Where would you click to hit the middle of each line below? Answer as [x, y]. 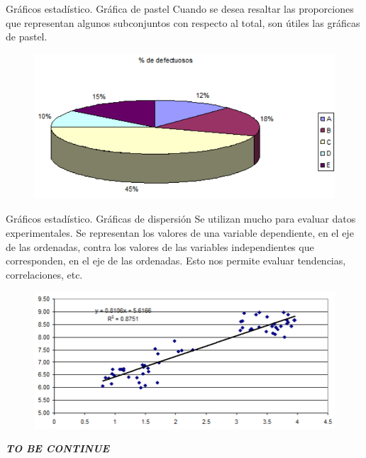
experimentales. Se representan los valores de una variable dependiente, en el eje [180, 233]
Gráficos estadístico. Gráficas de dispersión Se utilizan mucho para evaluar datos [181, 219]
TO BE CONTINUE [58, 448]
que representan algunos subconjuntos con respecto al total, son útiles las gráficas [183, 22]
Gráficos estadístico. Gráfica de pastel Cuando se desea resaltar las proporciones [180, 9]
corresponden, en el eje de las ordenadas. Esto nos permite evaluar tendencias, [176, 261]
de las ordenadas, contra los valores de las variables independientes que [160, 246]
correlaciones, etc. [44, 274]
